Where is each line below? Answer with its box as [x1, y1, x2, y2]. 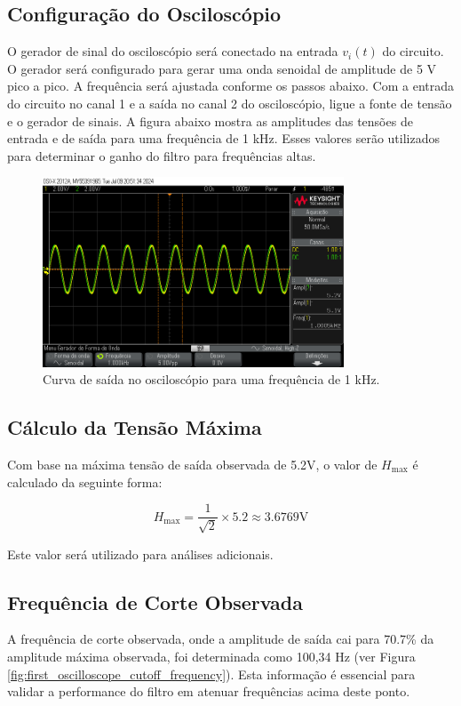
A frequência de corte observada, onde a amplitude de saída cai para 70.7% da [7, 630, 434, 648]
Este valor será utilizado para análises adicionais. [7, 544, 274, 563]
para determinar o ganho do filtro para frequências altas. [7, 146, 316, 164]
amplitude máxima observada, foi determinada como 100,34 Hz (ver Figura [7, 647, 416, 666]
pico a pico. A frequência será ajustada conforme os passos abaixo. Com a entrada [7, 76, 455, 95]
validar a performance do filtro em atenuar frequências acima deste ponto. [7, 682, 410, 701]
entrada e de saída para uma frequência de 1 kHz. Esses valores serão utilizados [7, 129, 440, 148]
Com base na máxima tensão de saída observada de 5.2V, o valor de [7, 455, 378, 473]
